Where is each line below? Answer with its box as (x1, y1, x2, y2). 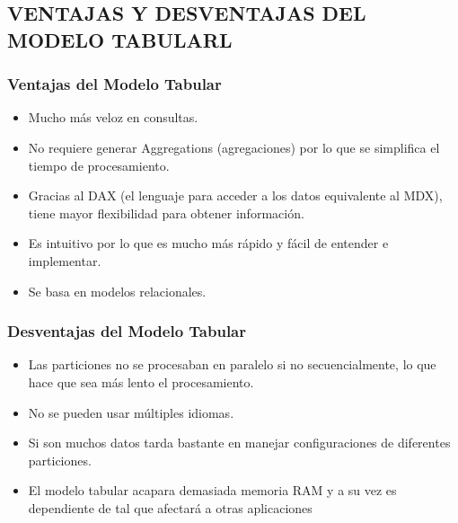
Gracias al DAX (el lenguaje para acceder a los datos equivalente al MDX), (28, 186, 443, 205)
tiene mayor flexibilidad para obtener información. (28, 203, 304, 222)
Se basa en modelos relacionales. (28, 281, 207, 300)
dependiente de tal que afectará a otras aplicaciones (28, 498, 313, 517)
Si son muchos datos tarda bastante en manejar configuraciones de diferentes (28, 433, 451, 452)
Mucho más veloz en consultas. (28, 108, 198, 127)
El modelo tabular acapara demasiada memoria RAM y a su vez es (28, 481, 397, 500)
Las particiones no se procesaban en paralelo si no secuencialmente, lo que (28, 355, 436, 374)
